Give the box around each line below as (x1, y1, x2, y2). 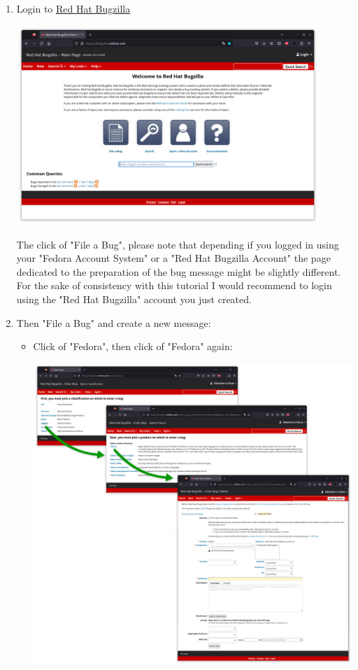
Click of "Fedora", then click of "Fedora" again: (33, 339, 233, 354)
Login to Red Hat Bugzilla (16, 1, 131, 15)
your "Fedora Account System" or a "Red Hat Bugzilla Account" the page (16, 251, 331, 265)
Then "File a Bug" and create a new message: (16, 315, 211, 330)
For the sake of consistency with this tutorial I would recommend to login (16, 278, 332, 293)
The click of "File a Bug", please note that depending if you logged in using (16, 237, 339, 251)
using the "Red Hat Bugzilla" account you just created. (16, 292, 252, 307)
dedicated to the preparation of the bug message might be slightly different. (16, 264, 341, 279)
